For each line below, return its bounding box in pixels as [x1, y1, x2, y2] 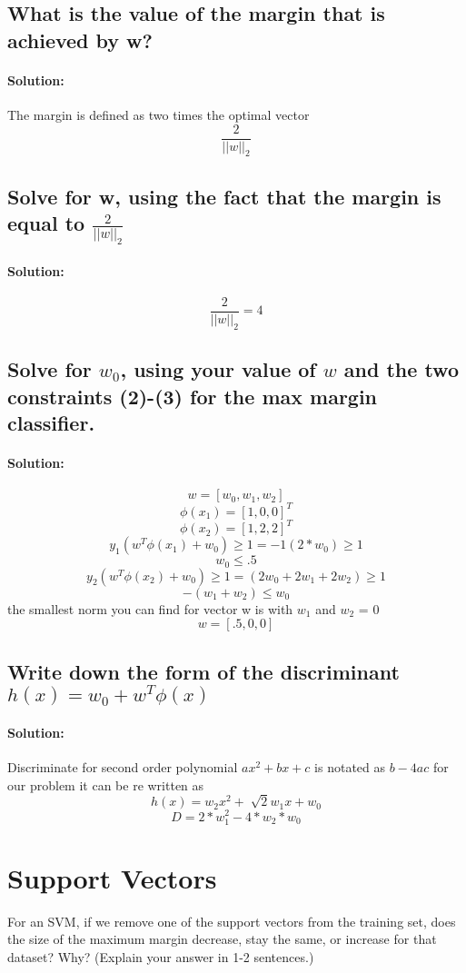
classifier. [7, 408, 95, 436]
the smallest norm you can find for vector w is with [7, 599, 293, 618]
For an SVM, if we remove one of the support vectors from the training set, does [7, 911, 456, 930]
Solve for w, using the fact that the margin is [7, 182, 441, 210]
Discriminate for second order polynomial [7, 758, 238, 777]
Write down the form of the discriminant [7, 657, 400, 685]
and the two [343, 355, 459, 383]
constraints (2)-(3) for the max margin [7, 382, 378, 410]
